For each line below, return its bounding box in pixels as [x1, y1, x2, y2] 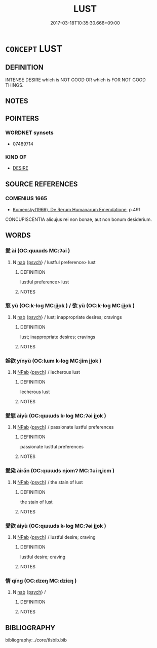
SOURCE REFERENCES [5, 180, 78, 188]
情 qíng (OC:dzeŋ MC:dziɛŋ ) [5, 577, 77, 584]
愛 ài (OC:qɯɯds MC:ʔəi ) [5, 247, 70, 254]
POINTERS [5, 114, 40, 122]
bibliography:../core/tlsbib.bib [5, 637, 67, 643]
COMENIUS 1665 [5, 195, 47, 202]
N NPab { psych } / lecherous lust [12, 369, 80, 375]
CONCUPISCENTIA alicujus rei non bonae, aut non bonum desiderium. [5, 216, 152, 222]
